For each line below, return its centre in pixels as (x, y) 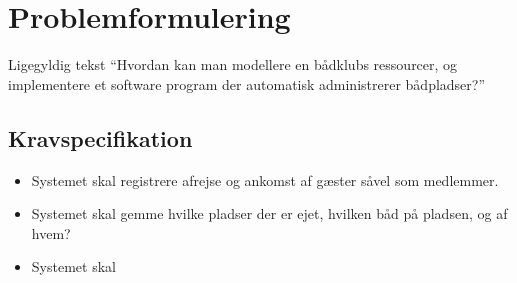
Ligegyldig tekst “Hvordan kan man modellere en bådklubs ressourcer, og (233, 64)
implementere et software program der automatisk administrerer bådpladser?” (247, 83)
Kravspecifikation (100, 137)
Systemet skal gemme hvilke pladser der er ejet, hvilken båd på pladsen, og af (269, 213)
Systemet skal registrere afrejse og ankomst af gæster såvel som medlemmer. (265, 179)
